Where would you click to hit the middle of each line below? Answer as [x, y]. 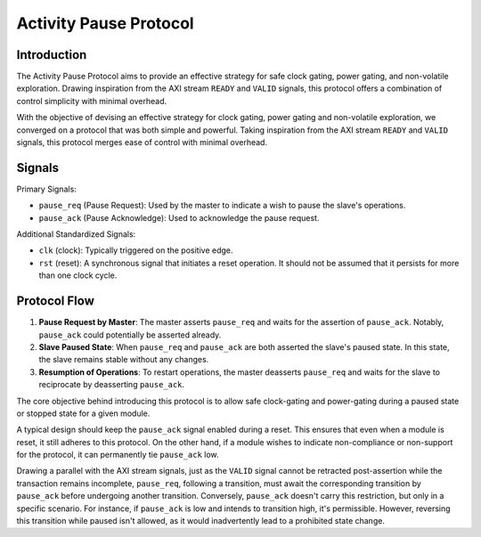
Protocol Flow [56, 301]
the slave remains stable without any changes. [124, 360]
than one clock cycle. [78, 275]
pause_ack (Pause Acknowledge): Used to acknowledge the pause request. [179, 217]
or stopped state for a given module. [83, 413]
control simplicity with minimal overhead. [92, 101]
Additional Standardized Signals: [76, 234]
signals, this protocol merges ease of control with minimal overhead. [142, 142]
